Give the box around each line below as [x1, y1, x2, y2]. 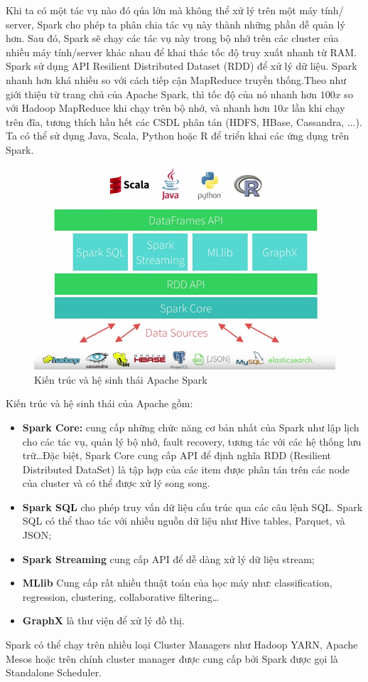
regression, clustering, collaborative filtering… [22, 589, 220, 604]
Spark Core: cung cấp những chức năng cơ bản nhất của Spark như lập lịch [22, 419, 359, 434]
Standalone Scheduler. [6, 665, 102, 680]
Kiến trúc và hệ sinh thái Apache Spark [34, 372, 207, 387]
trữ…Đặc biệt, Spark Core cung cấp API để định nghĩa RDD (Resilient [22, 448, 332, 463]
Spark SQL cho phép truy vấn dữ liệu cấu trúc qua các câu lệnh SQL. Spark [22, 499, 363, 514]
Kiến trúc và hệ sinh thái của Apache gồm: [6, 396, 193, 411]
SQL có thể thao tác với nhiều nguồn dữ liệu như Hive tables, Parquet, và [22, 513, 345, 528]
